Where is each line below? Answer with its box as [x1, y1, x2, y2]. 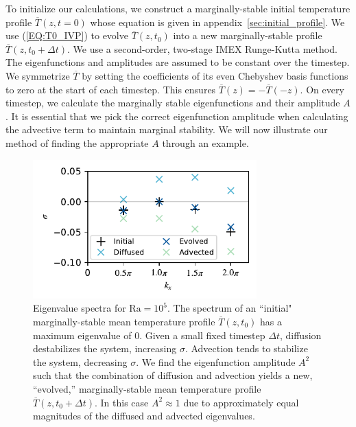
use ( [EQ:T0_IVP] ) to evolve [5, 28, 128, 43]
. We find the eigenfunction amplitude [136, 354, 296, 369]
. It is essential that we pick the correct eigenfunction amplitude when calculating [5, 108, 348, 123]
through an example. [162, 135, 249, 150]
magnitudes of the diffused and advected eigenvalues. [33, 408, 255, 423]
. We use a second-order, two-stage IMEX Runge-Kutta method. [67, 41, 337, 56]
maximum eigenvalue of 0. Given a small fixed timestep [33, 327, 265, 342]
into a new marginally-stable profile [173, 28, 322, 43]
